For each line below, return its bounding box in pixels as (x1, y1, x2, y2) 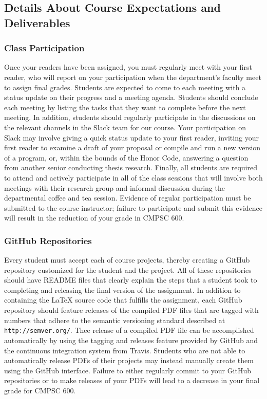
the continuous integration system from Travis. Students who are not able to (4, 345, 245, 355)
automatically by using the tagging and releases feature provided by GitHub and (4, 334, 258, 345)
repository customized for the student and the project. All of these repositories (4, 264, 252, 275)
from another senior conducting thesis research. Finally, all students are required (4, 162, 257, 173)
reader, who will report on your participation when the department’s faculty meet (4, 71, 261, 82)
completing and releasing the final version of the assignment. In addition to (4, 284, 241, 295)
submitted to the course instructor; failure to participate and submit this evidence (4, 202, 263, 213)
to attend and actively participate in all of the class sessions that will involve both (4, 172, 263, 183)
